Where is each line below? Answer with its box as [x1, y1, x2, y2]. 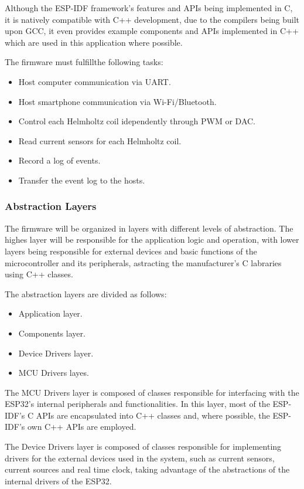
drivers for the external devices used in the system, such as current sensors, [5, 451, 275, 464]
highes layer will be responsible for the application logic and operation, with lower [5, 233, 299, 246]
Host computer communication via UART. [18, 75, 171, 87]
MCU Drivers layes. [18, 366, 89, 379]
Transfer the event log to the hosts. [18, 174, 145, 186]
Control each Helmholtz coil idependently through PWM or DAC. [18, 115, 255, 127]
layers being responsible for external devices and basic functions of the [5, 244, 257, 257]
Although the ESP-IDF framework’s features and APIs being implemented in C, [5, 2, 293, 13]
